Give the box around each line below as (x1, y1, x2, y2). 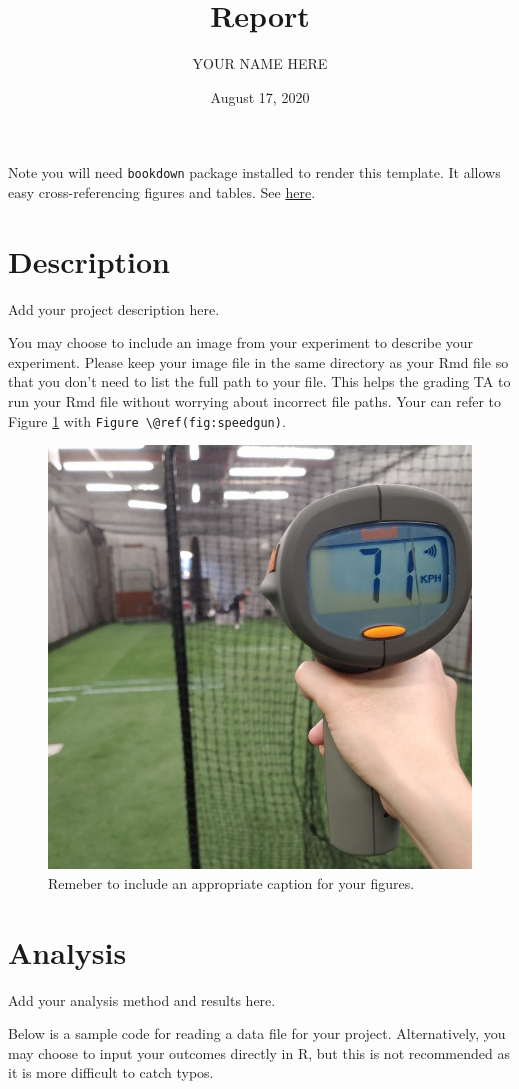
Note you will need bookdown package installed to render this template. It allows (8, 162, 501, 183)
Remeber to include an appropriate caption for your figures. (48, 872, 415, 893)
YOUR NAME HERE (192, 53, 328, 74)
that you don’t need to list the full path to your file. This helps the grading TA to (8, 371, 511, 392)
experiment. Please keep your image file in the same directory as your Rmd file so (8, 351, 509, 372)
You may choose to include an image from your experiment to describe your (8, 332, 474, 353)
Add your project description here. (8, 298, 220, 319)
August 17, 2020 (210, 86, 310, 107)
